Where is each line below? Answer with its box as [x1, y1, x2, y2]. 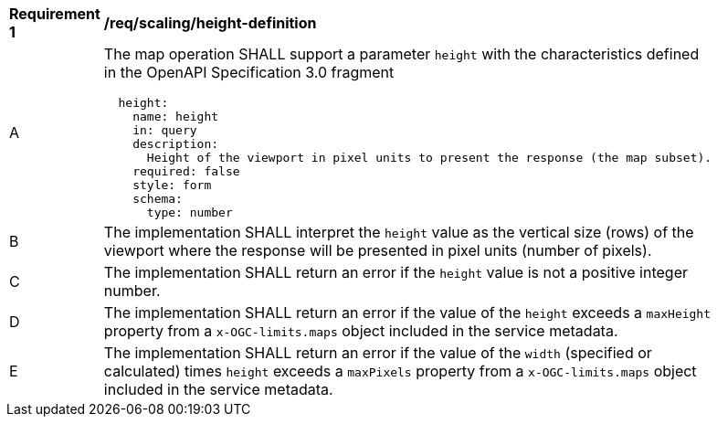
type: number [146, 206, 233, 219]
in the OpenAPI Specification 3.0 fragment [103, 63, 395, 81]
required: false [132, 164, 240, 178]
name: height [132, 110, 219, 123]
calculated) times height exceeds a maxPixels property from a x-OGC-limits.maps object [103, 362, 697, 380]
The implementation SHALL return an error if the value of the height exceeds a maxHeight [103, 303, 712, 322]
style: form [132, 178, 212, 192]
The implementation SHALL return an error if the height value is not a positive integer [103, 263, 688, 281]
